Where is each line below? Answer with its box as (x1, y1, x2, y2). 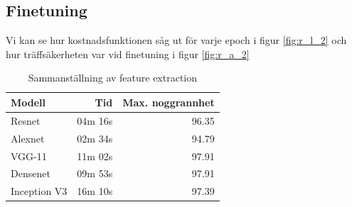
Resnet (11, 113, 41, 128)
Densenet (11, 166, 50, 181)
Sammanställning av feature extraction (28, 70, 198, 85)
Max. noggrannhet (122, 94, 215, 109)
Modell (11, 94, 46, 109)
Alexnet (11, 130, 45, 145)
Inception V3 (11, 184, 68, 198)
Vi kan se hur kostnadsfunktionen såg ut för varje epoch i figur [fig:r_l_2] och (6, 33, 347, 47)
